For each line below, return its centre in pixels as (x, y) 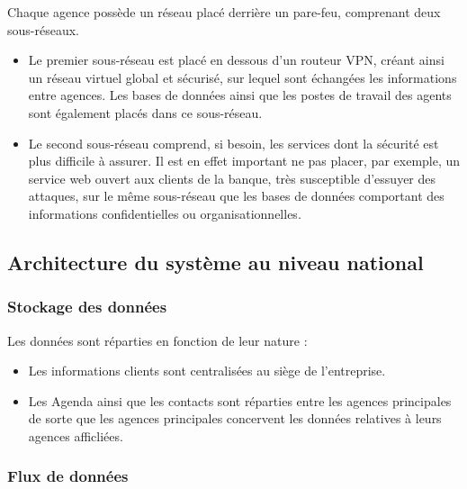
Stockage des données (87, 307)
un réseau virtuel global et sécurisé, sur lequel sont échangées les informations (242, 77)
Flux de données (68, 476)
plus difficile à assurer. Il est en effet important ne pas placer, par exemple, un (244, 161)
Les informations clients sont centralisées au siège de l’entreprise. (207, 371)
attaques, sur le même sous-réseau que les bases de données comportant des (236, 196)
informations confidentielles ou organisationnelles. (165, 213)
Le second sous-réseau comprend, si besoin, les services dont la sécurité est (233, 143)
